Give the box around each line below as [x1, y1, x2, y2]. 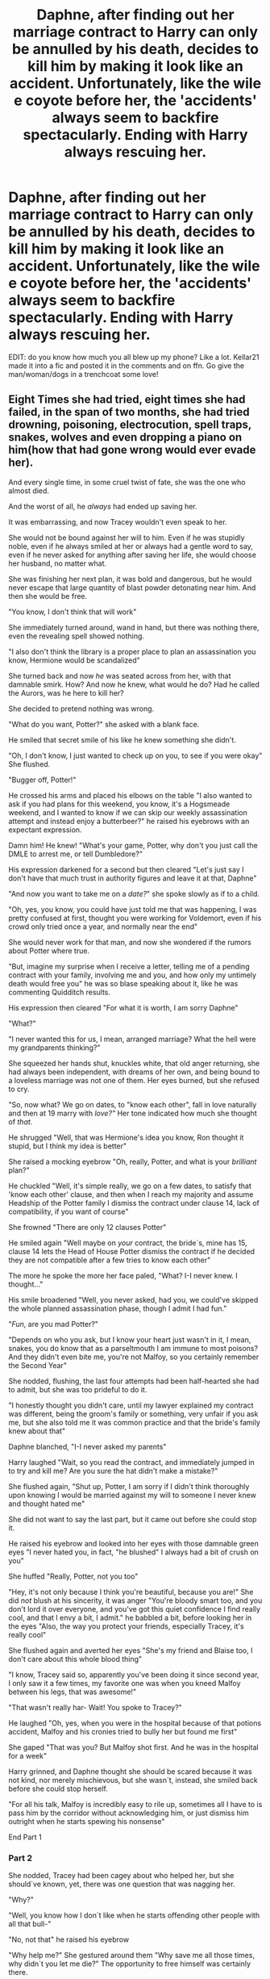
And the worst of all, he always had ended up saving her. [8, 501, 197, 511]
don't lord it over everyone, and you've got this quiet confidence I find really [8, 1604, 260, 1613]
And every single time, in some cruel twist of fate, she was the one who [8, 477, 246, 487]
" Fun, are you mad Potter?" [8, 1319, 99, 1328]
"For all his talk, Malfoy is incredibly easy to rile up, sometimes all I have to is [8, 1799, 263, 1809]
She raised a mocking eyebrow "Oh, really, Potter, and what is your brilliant [8, 1157, 257, 1166]
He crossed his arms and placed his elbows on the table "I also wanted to [8, 790, 252, 800]
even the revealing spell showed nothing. [8, 631, 145, 641]
